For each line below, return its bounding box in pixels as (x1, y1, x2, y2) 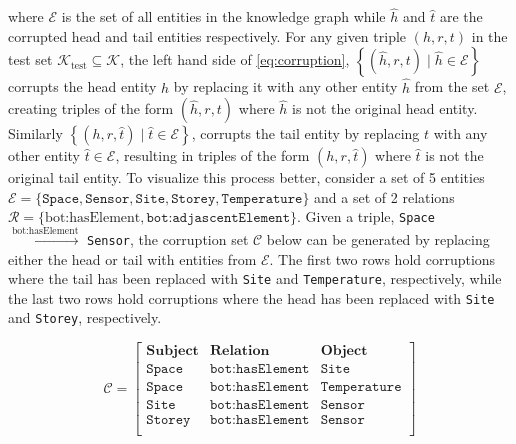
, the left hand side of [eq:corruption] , (120, 49, 350, 70)
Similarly (8, 123, 63, 144)
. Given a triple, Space (297, 206, 435, 227)
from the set (414, 76, 490, 97)
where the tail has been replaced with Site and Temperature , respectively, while (8, 268, 502, 289)
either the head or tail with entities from (8, 248, 257, 269)
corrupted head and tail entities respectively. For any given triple (8, 25, 407, 46)
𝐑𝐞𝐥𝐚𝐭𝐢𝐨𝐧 (210, 344, 270, 359)
